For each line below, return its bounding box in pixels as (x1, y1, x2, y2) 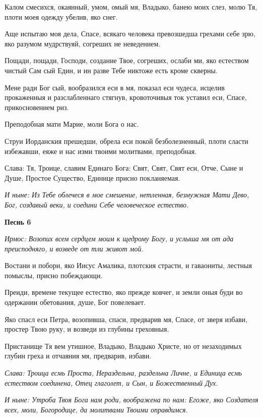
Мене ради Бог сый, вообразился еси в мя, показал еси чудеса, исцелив (5, 82, 225, 92)
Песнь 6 (5, 216, 31, 227)
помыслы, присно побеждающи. (5, 270, 103, 280)
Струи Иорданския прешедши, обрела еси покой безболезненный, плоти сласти (5, 135, 248, 146)
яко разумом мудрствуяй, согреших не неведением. (5, 38, 161, 48)
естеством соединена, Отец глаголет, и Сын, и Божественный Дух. (5, 377, 218, 388)
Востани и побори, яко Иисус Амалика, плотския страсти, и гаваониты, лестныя (5, 260, 252, 271)
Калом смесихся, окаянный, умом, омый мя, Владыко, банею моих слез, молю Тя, (5, 2, 257, 12)
